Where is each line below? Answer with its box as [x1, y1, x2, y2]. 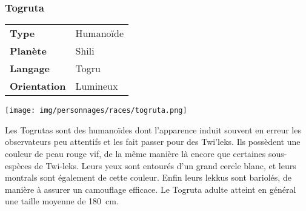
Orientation [10, 79, 66, 93]
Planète [10, 44, 47, 58]
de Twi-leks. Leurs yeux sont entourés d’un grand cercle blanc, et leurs [34, 159, 296, 172]
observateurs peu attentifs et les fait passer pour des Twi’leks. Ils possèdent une [5, 135, 301, 148]
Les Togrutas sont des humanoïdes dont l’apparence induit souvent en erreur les [5, 123, 301, 136]
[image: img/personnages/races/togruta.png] [5, 106, 187, 115]
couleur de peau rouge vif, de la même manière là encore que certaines [5, 147, 266, 160]
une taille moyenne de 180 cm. [5, 195, 119, 207]
